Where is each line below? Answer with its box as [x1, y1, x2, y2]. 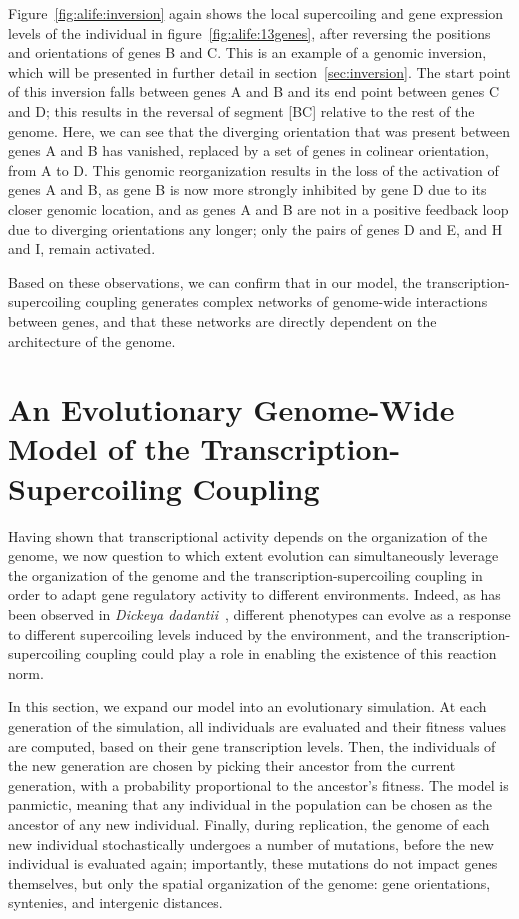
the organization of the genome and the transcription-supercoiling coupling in [8, 564, 483, 585]
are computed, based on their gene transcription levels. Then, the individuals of [8, 735, 496, 756]
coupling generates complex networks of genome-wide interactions [85, 291, 488, 312]
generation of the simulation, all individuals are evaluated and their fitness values [8, 715, 506, 736]
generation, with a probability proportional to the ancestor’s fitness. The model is [8, 774, 509, 795]
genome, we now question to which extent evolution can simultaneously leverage [8, 545, 499, 566]
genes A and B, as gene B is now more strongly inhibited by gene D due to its [8, 179, 487, 200]
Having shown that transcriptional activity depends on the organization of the [8, 525, 488, 546]
